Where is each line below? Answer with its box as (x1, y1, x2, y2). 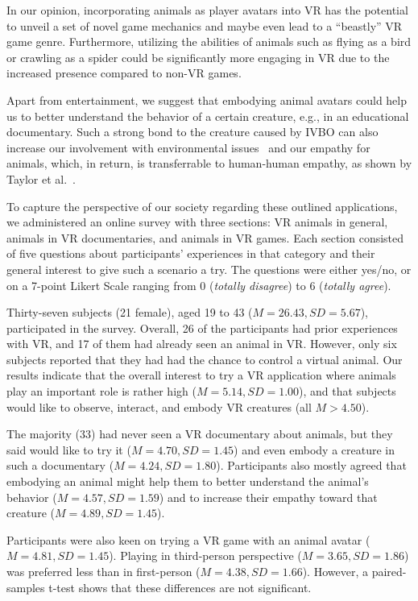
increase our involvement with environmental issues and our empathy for (6, 139, 370, 155)
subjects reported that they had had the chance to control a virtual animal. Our (6, 350, 403, 367)
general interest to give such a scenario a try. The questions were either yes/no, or (6, 260, 412, 277)
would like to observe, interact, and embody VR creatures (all (6, 398, 312, 415)
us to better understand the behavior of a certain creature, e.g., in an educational (6, 107, 409, 124)
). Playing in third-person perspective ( (109, 547, 302, 564)
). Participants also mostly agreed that (216, 457, 407, 474)
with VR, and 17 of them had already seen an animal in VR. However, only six (6, 335, 397, 352)
